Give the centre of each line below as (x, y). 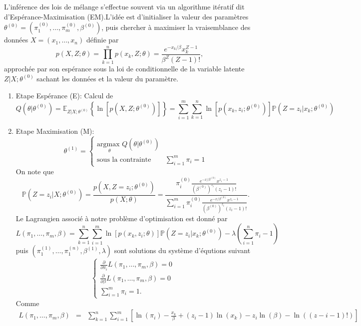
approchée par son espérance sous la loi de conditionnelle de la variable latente (124, 69)
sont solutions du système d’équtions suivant (182, 250)
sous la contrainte (124, 160)
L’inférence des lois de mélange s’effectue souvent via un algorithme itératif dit (124, 6)
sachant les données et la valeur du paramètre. (108, 78)
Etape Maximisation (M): (55, 131)
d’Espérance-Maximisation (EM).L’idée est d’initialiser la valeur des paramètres (126, 16)
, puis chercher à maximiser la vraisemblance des (176, 27)
